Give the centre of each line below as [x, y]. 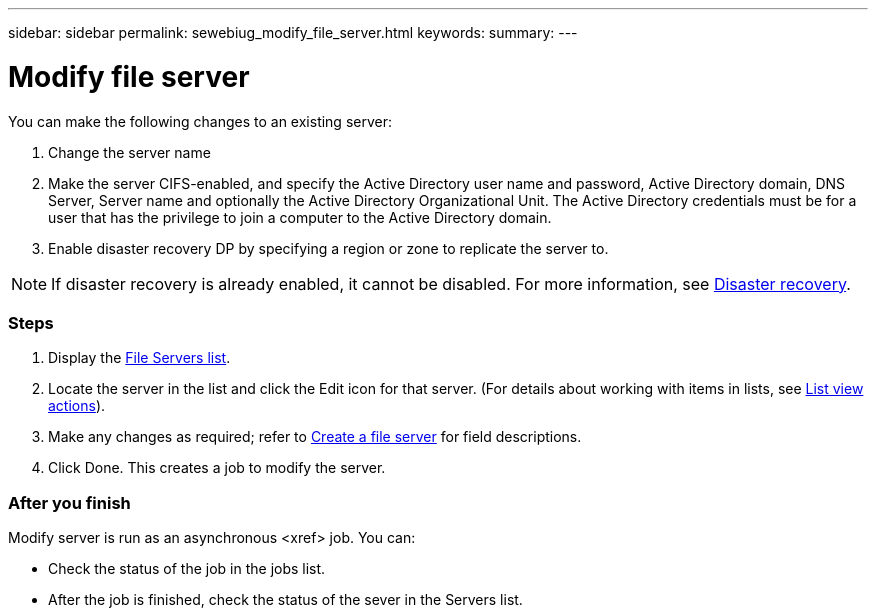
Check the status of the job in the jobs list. [187, 568]
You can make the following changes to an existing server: [200, 121]
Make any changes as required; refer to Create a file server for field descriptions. [315, 437]
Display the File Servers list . [139, 358]
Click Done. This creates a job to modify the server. [217, 468]
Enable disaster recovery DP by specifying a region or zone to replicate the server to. [328, 248]
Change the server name [129, 152]
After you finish [69, 502]
